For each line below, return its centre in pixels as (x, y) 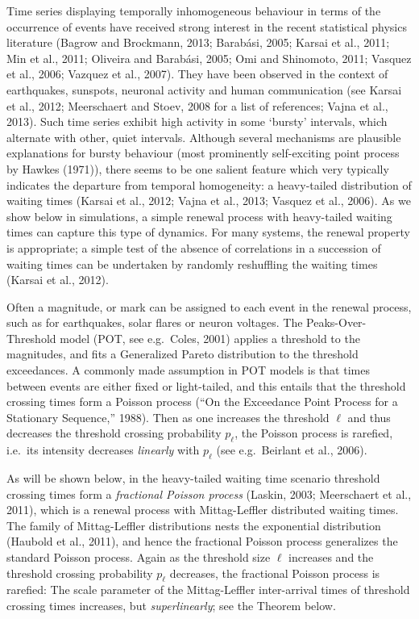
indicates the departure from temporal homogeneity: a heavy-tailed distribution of (209, 184)
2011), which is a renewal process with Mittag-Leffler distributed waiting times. (203, 510)
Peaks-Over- (336, 322)
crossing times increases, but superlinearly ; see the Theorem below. (171, 605)
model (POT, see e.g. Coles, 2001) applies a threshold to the (210, 338)
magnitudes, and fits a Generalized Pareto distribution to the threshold (183, 354)
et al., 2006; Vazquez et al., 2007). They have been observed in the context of (197, 74)
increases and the (331, 557)
